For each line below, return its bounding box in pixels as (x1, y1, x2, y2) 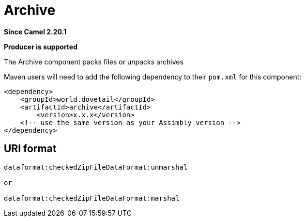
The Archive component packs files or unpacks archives (4, 57, 183, 66)
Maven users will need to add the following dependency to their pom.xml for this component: (4, 72, 302, 81)
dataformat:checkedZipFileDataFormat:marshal (4, 194, 180, 202)
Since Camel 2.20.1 (4, 27, 67, 36)
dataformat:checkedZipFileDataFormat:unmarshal (4, 163, 188, 171)
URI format (4, 142, 57, 155)
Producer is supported (4, 42, 78, 51)
